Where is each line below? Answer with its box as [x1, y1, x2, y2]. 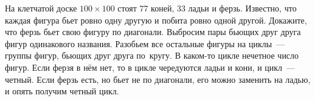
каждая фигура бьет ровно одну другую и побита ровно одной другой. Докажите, [5, 13, 307, 26]
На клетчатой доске [5, 2, 77, 14]
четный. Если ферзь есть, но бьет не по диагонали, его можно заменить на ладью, [5, 73, 311, 85]
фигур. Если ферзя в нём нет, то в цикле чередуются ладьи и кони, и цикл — [5, 60, 296, 73]
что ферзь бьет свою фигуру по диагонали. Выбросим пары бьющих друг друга [5, 25, 301, 38]
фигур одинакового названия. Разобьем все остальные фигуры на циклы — [5, 37, 285, 50]
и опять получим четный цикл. [5, 85, 119, 97]
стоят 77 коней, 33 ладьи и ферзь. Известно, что [117, 2, 297, 14]
